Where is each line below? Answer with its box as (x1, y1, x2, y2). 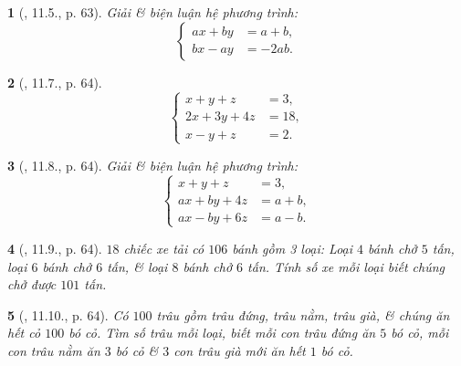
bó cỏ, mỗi (391, 323, 449, 342)
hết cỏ (7, 323, 41, 342)
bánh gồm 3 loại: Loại (232, 238, 353, 257)
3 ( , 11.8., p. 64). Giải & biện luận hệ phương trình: (7, 155, 299, 174)
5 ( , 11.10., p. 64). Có (7, 305, 129, 324)
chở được (7, 275, 57, 294)
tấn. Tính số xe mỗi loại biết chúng (247, 256, 445, 276)
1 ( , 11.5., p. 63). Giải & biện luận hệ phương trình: (7, 3, 299, 21)
